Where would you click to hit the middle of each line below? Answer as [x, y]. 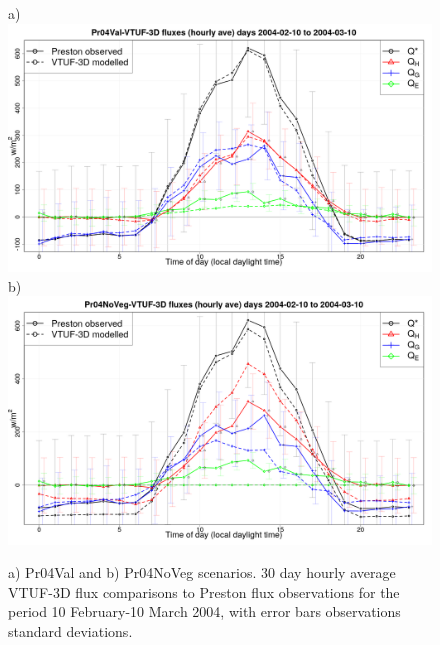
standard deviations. [70, 631]
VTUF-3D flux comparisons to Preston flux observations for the [204, 591]
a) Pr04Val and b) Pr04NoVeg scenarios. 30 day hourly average [202, 572]
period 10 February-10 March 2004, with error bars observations [204, 611]
